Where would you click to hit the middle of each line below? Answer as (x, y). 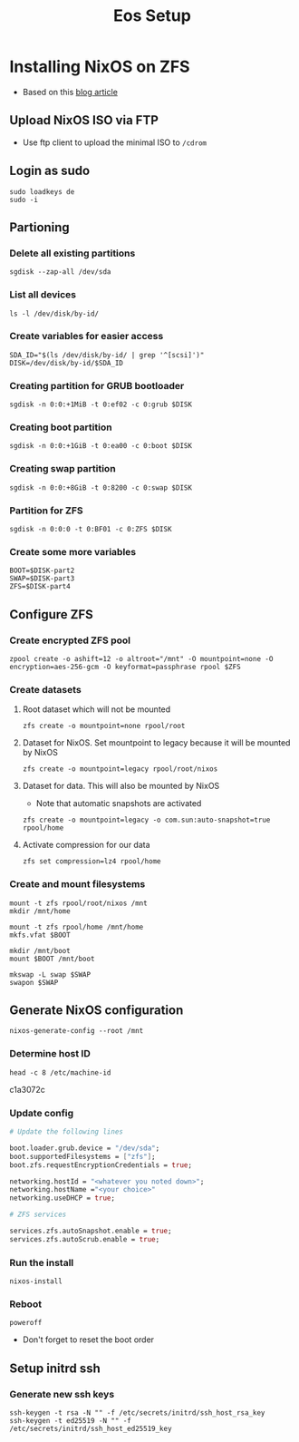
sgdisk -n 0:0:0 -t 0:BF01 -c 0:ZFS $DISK (91, 530)
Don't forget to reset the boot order (88, 1340)
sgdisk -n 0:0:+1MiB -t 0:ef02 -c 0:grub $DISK (101, 404)
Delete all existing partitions (72, 253)
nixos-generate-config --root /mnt (77, 1031)
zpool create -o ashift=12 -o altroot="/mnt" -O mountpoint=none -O (141, 659)
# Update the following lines (67, 1132)
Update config (42, 1113)
